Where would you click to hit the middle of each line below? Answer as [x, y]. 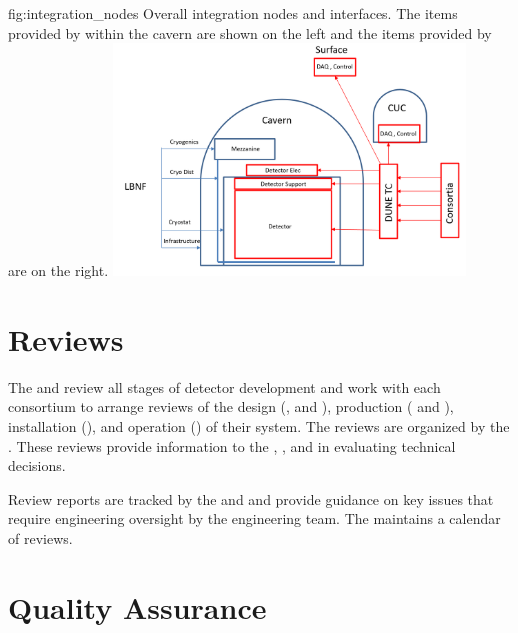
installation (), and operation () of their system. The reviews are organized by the [259, 425]
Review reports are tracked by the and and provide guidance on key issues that [251, 498]
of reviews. [40, 537]
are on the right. [58, 270]
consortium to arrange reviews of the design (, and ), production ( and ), [231, 406]
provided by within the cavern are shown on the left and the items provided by [250, 32]
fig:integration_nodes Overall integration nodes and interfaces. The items [233, 13]
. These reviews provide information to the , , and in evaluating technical [232, 445]
